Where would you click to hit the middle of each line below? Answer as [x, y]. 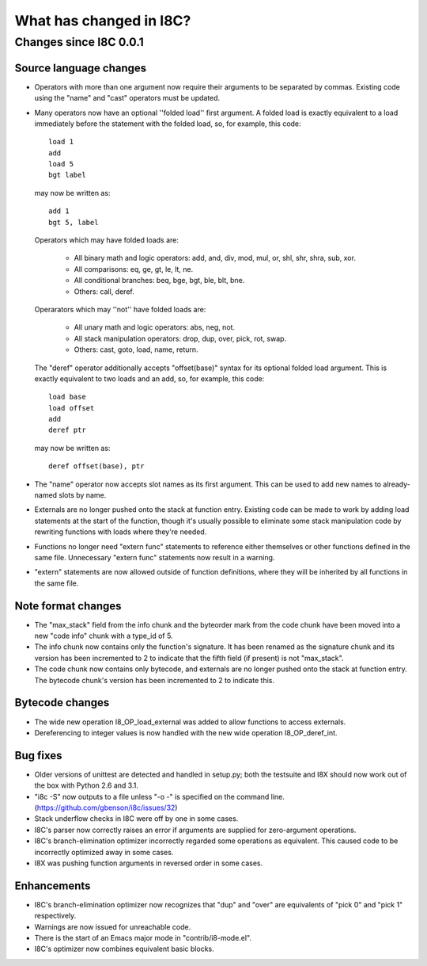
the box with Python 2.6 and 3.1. [86, 785]
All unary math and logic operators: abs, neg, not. [155, 327]
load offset [72, 408]
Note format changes [68, 606]
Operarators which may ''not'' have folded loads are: [120, 309]
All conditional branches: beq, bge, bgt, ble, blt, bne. [159, 281]
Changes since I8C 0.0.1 [79, 42]
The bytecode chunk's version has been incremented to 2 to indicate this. [155, 680]
